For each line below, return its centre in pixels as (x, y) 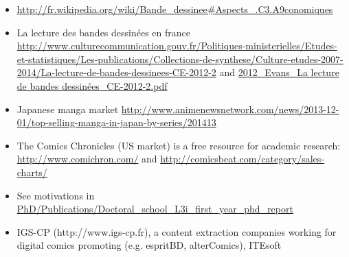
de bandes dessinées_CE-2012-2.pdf (92, 85)
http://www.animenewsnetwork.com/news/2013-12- (230, 109)
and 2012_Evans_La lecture (279, 72)
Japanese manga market (68, 109)
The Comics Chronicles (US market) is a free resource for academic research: (179, 145)
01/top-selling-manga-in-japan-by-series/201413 (116, 122)
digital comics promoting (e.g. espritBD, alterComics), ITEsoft (149, 245)
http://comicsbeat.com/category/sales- (242, 159)
